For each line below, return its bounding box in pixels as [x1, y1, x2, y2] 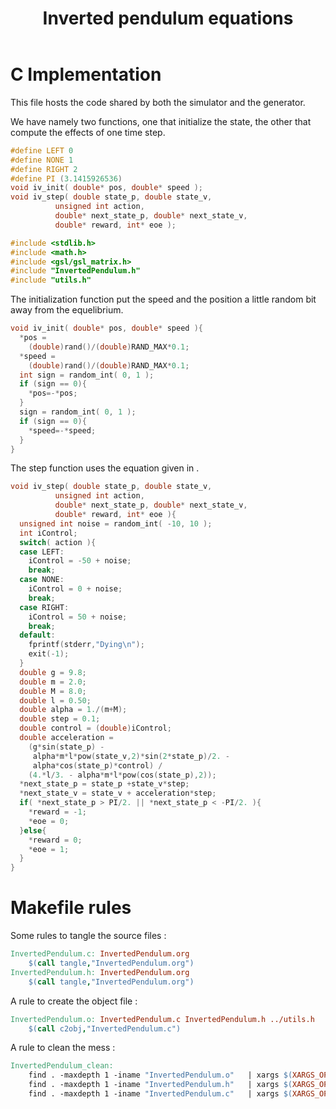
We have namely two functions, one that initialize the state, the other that [10, 115, 312, 127]
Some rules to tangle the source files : [10, 930, 167, 942]
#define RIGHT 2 [10, 164, 78, 174]
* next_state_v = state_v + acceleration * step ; [19, 788, 217, 799]
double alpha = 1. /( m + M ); [19, 705, 128, 715]
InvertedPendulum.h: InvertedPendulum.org [10, 967, 190, 977]
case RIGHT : [19, 602, 70, 612]
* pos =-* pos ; [28, 388, 78, 399]
